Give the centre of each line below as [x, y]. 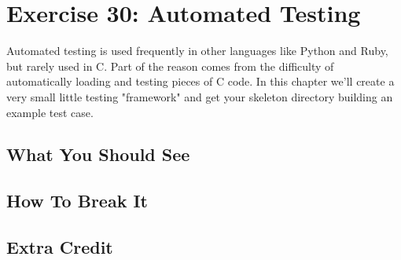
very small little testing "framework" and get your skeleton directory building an [200, 96]
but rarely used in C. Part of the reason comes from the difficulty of [170, 66]
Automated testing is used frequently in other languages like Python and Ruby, [197, 51]
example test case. [50, 112]
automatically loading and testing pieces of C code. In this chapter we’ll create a [200, 81]
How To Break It [77, 201]
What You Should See [98, 154]
